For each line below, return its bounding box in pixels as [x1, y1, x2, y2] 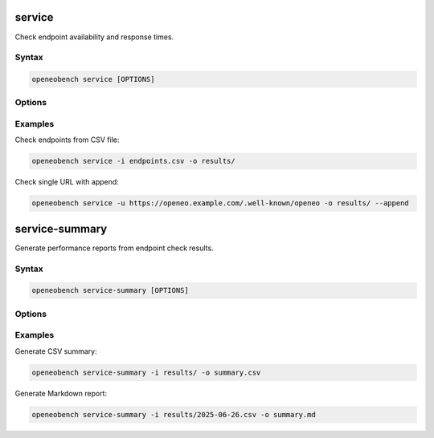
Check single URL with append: [14, 177, 120, 187]
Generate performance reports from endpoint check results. [14, 243, 214, 253]
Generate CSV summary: [14, 346, 97, 356]
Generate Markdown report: [14, 388, 108, 398]
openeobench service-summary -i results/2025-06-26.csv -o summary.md [31, 410, 317, 419]
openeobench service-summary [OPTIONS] [31, 286, 189, 295]
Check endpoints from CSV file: [14, 135, 120, 144]
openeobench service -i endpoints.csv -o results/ [31, 156, 236, 166]
